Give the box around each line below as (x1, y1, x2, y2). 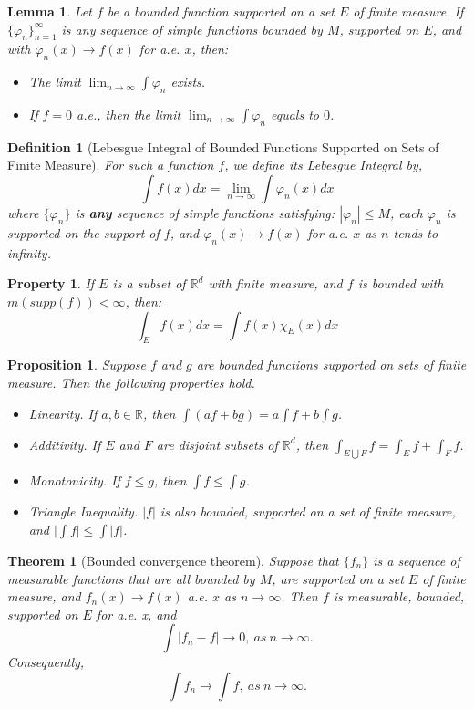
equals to (271, 104, 319, 123)
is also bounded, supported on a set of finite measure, (160, 502, 456, 521)
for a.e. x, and (96, 604, 177, 623)
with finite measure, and (208, 274, 343, 293)
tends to (393, 223, 438, 242)
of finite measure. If (353, 2, 464, 20)
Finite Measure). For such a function (7, 155, 214, 174)
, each (389, 203, 423, 222)
